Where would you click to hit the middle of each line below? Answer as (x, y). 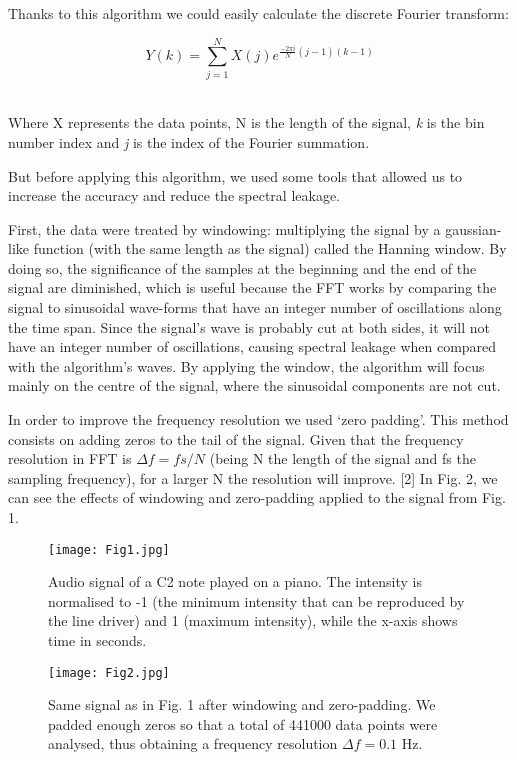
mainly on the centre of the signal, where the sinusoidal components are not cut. (254, 385)
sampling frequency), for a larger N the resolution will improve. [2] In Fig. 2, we (253, 477)
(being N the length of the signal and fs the (342, 458)
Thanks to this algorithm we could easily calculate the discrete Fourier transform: (258, 13)
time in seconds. (97, 640)
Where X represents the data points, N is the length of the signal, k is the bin (246, 122)
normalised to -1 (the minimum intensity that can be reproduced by (256, 600)
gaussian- (473, 228)
